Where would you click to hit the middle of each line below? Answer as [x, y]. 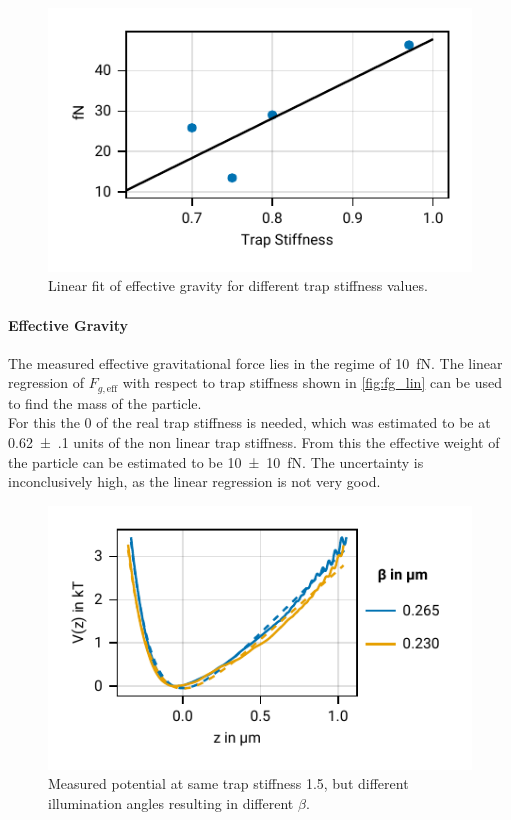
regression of [46, 382]
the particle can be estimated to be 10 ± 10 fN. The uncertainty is [216, 461]
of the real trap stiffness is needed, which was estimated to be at [293, 422]
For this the [44, 422]
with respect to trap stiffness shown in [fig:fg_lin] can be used [312, 382]
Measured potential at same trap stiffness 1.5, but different [228, 783]
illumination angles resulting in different [171, 802]
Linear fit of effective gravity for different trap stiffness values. [238, 285]
